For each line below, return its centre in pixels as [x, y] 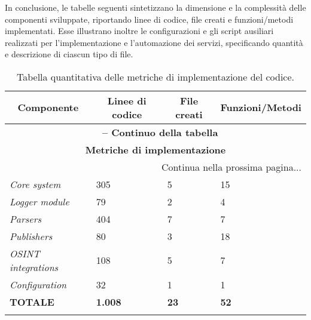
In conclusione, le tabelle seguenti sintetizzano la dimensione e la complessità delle [155, 7]
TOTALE [32, 301]
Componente [48, 107]
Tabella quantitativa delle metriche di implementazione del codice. [155, 76]
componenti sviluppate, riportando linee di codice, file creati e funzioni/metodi [149, 19]
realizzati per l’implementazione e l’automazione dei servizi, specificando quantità [154, 42]
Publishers [31, 236]
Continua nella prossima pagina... [231, 167]
